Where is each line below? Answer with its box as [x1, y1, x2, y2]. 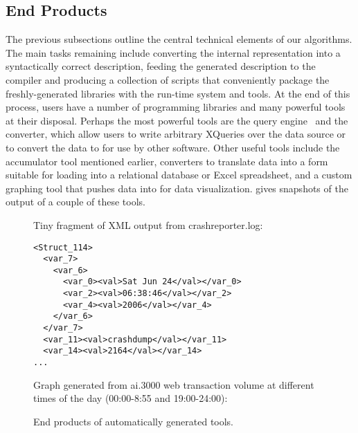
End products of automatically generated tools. [33, 414, 234, 428]
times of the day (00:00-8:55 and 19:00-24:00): [33, 391, 228, 405]
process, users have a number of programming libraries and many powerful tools [6, 100, 346, 114]
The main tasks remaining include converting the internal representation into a [6, 45, 341, 59]
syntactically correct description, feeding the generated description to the [6, 59, 316, 73]
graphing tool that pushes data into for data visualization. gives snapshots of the [6, 181, 348, 195]
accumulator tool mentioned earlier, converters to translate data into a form [6, 154, 328, 168]
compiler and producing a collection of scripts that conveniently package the [6, 72, 330, 86]
